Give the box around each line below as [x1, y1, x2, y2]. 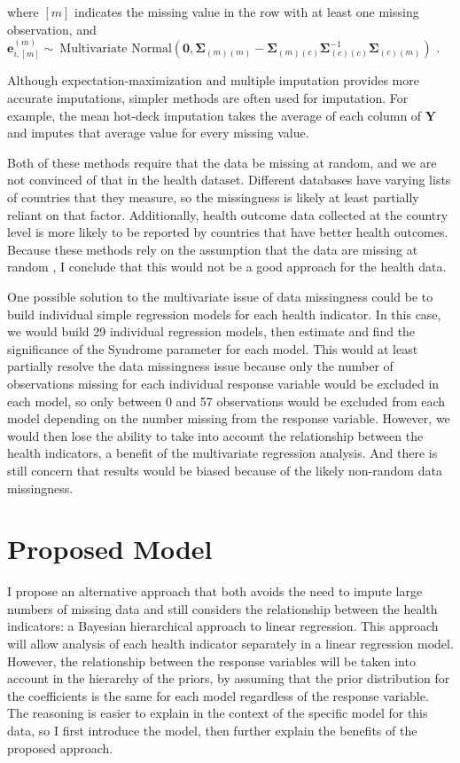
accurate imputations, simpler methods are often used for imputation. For [7, 89, 409, 107]
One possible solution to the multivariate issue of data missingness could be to [7, 287, 433, 306]
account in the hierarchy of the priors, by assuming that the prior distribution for [7, 669, 450, 688]
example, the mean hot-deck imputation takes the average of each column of [7, 106, 422, 124]
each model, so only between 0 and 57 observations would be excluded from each [7, 391, 446, 410]
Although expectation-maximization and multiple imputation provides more [7, 71, 419, 90]
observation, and [7, 20, 97, 38]
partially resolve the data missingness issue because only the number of [7, 357, 394, 375]
